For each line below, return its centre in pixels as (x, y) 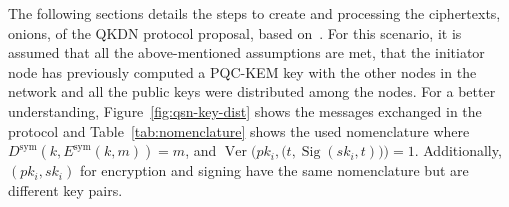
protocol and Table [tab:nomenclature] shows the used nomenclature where (239, 130)
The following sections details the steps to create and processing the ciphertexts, (254, 13)
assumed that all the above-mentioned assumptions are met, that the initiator (246, 52)
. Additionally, (458, 150)
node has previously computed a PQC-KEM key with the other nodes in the (242, 71)
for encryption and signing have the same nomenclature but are (274, 170)
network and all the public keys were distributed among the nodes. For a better (252, 91)
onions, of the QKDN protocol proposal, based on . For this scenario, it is (235, 32)
